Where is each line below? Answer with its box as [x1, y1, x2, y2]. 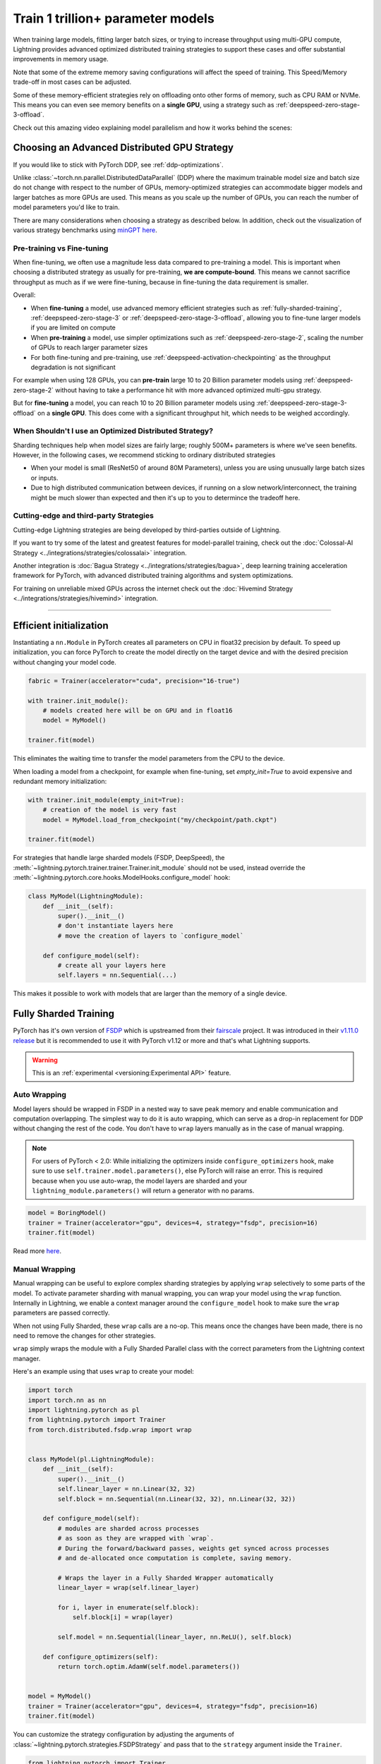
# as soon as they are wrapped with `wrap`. [57, 1535, 214, 1542]
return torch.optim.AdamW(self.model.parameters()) [57, 1662, 241, 1671]
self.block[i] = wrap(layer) [72, 1613, 174, 1621]
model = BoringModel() [28, 1209, 107, 1217]
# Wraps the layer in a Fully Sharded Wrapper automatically [57, 1573, 274, 1582]
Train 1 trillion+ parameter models [13, 11, 214, 26]
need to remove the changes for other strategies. [13, 1331, 156, 1340]
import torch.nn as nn [28, 1396, 107, 1404]
